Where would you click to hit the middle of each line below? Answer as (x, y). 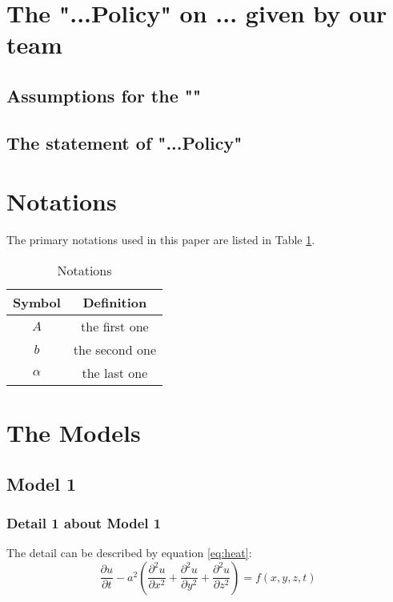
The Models (74, 433)
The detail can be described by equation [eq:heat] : (129, 553)
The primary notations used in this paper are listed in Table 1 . (161, 240)
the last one (115, 372)
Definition (115, 302)
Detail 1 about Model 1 (84, 522)
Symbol (37, 302)
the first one (115, 326)
